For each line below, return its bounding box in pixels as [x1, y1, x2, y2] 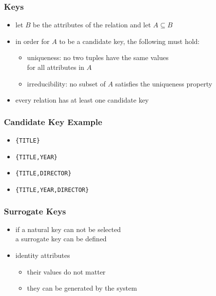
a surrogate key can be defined [15, 233, 107, 244]
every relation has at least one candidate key [15, 95, 149, 105]
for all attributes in [27, 62, 84, 72]
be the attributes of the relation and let [33, 20, 151, 30]
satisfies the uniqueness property [115, 78, 213, 88]
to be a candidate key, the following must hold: [59, 36, 200, 46]
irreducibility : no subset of [27, 78, 106, 88]
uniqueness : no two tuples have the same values [27, 52, 169, 63]
